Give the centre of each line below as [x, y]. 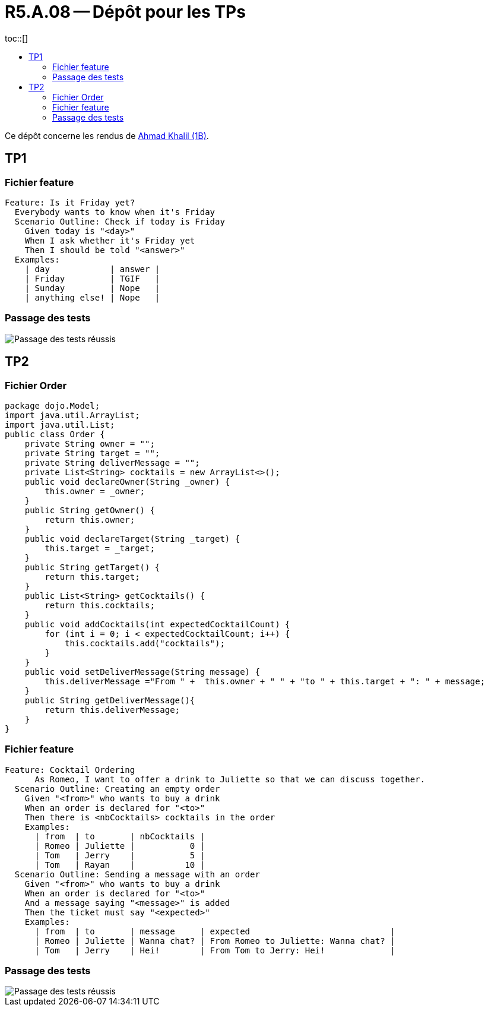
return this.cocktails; [100, 605]
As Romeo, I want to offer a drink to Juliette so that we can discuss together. [230, 779]
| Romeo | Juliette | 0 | [120, 846]
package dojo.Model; [53, 405]
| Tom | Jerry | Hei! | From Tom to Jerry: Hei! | [215, 950]
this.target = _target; [100, 548]
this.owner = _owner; [95, 491]
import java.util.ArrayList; [72, 415]
